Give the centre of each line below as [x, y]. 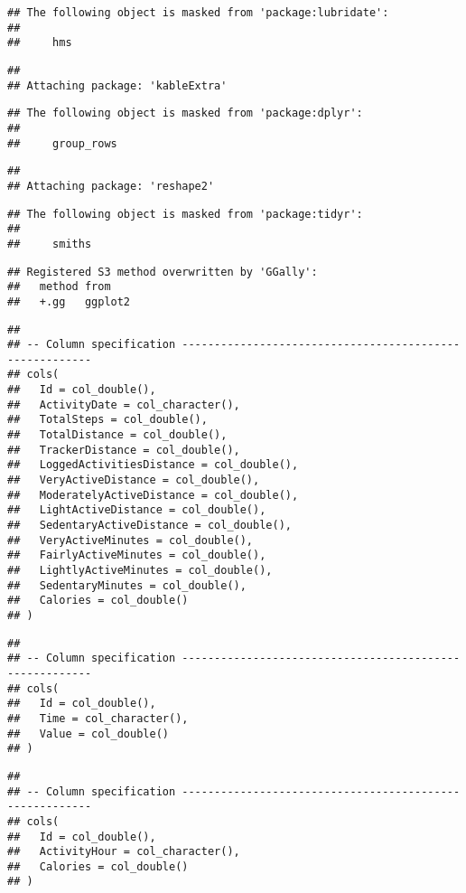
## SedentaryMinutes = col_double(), [127, 585]
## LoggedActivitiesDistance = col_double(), [153, 465]
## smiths [50, 244]
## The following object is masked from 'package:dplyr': [185, 113]
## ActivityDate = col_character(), [124, 404]
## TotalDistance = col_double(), [117, 435]
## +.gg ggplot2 [69, 301]
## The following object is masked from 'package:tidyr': [185, 214]
